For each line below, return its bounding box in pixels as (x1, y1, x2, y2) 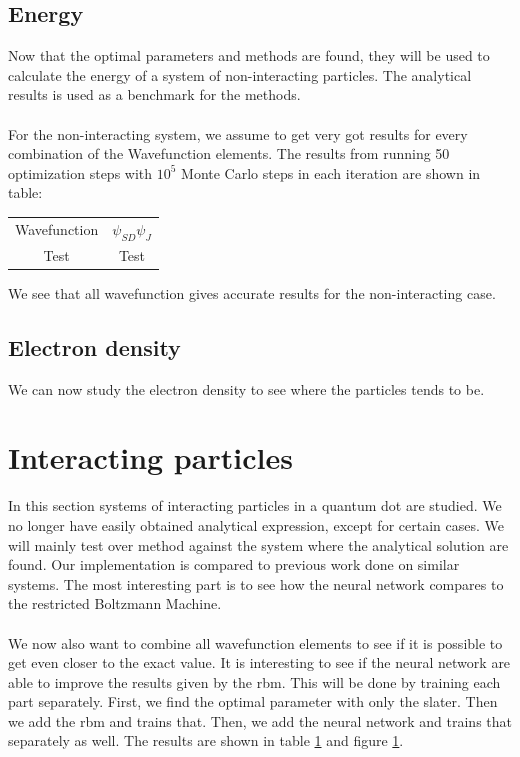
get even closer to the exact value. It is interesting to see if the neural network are (8, 652, 511, 673)
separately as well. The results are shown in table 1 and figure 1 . (8, 730, 404, 751)
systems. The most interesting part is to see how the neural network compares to (8, 573, 504, 594)
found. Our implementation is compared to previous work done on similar (8, 554, 460, 575)
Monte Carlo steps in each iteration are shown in (181, 162, 481, 183)
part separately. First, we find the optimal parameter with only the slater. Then (8, 691, 498, 712)
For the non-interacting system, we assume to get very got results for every (8, 123, 468, 144)
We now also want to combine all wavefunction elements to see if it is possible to (8, 632, 503, 653)
